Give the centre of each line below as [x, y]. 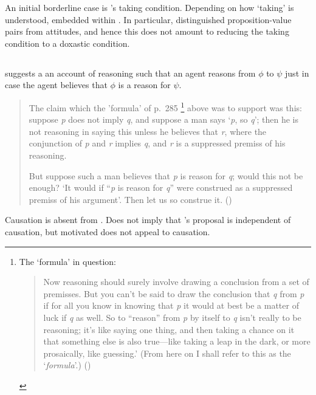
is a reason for [144, 85]
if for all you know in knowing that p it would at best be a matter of [171, 305]
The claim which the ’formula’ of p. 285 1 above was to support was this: [165, 106]
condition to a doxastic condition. [67, 43]
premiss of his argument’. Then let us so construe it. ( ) [130, 199]
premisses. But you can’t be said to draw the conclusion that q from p [174, 293]
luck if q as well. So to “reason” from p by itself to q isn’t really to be [172, 317]
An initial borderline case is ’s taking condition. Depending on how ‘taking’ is [149, 7]
